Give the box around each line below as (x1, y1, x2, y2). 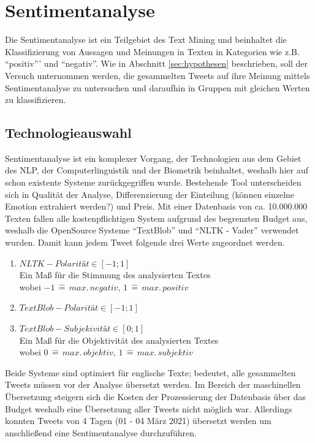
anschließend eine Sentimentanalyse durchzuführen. (5, 426, 197, 439)
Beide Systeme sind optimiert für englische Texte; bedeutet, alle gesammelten (5, 366, 296, 379)
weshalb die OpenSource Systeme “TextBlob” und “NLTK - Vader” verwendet (5, 224, 299, 237)
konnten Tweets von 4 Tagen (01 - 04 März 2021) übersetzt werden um (5, 414, 271, 427)
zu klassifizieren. (5, 93, 66, 106)
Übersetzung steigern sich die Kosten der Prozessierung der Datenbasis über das (5, 390, 306, 403)
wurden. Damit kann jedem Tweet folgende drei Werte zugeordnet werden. (5, 236, 285, 249)
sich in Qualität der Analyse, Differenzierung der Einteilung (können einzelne (5, 187, 295, 200)
